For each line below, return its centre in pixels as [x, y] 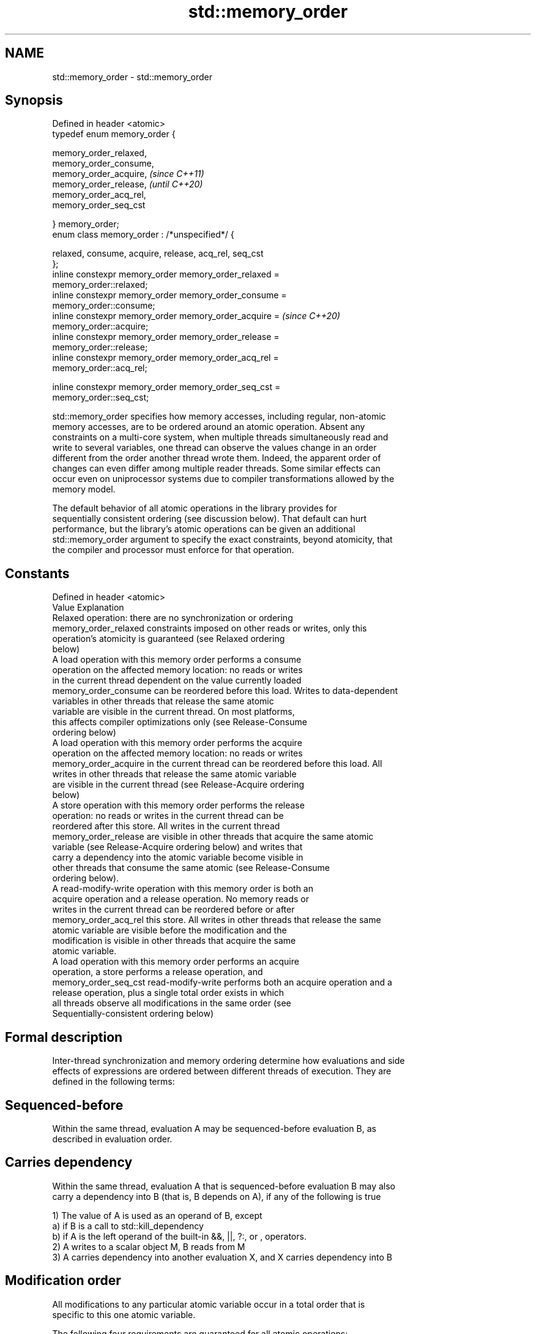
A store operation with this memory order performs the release [178, 805]
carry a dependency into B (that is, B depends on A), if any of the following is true [217, 1196]
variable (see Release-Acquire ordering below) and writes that [177, 847]
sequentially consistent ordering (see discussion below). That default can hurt [210, 519]
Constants [37, 573]
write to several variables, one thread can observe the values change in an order [214, 448]
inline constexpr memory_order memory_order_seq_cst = [166, 387]
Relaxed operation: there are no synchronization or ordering [173, 618]
